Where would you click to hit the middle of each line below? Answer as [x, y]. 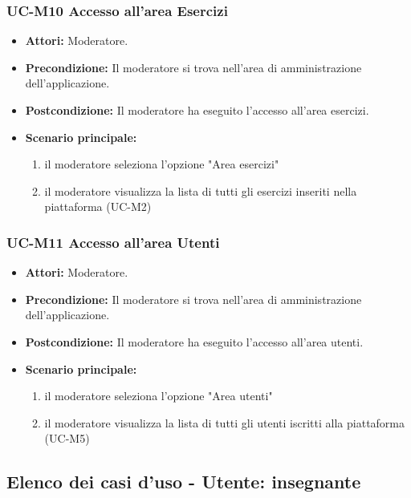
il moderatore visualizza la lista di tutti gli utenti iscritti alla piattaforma [225, 422]
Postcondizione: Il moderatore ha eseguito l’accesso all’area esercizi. [197, 110]
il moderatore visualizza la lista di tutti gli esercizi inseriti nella [201, 190]
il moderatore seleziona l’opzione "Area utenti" [159, 396]
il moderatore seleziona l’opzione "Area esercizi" [162, 164]
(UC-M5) [67, 438]
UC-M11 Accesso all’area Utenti [113, 242]
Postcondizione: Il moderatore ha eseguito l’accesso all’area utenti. [194, 341]
